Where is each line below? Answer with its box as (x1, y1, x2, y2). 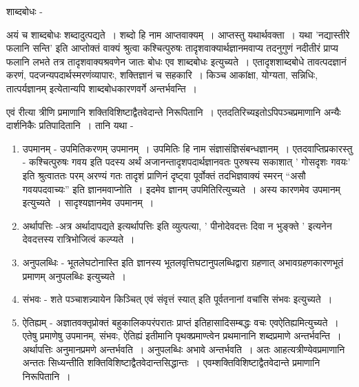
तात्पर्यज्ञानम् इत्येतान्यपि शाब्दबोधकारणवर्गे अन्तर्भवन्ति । (6, 81, 197, 95)
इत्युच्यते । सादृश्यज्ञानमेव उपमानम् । (22, 195, 154, 210)
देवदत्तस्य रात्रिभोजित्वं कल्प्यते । (22, 232, 135, 246)
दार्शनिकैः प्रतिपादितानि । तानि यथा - (6, 118, 134, 132)
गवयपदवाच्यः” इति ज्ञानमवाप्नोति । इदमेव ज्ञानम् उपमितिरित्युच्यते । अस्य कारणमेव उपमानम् (22, 181, 340, 196)
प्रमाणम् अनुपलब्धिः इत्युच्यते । (22, 268, 126, 283)
